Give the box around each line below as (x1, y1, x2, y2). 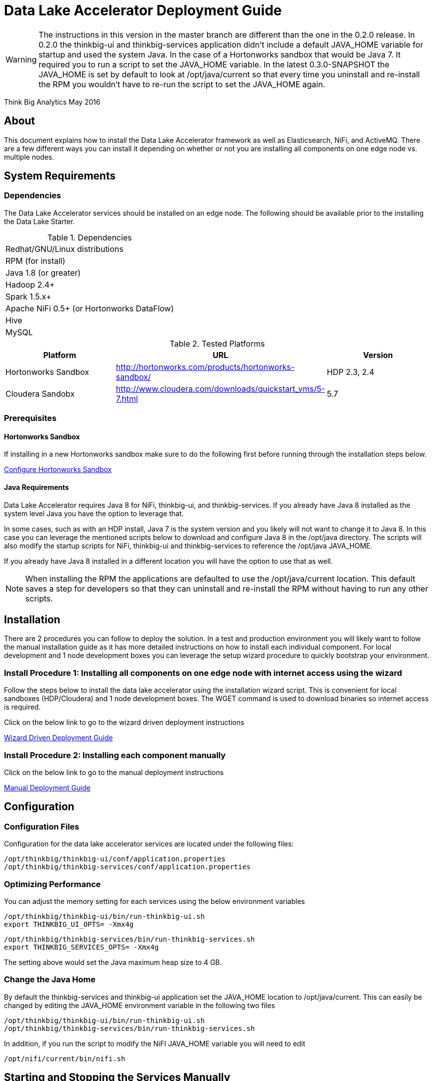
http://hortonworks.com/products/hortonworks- (116, 361, 295, 372)
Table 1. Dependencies (47, 232, 132, 242)
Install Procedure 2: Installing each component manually (4, 750, 226, 760)
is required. (4, 703, 41, 712)
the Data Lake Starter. (4, 217, 75, 226)
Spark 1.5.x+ (5, 291, 52, 301)
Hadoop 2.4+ (5, 279, 55, 290)
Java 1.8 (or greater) (5, 267, 81, 278)
